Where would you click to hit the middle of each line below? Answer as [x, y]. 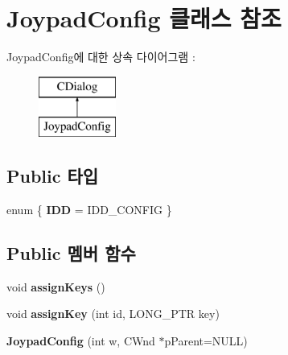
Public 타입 [53, 176]
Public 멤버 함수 [71, 253]
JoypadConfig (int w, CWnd [81, 341]
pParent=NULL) [206, 341]
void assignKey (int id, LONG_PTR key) [113, 314]
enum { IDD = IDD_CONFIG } [89, 210]
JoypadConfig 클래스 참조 [144, 18]
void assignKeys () [56, 286]
